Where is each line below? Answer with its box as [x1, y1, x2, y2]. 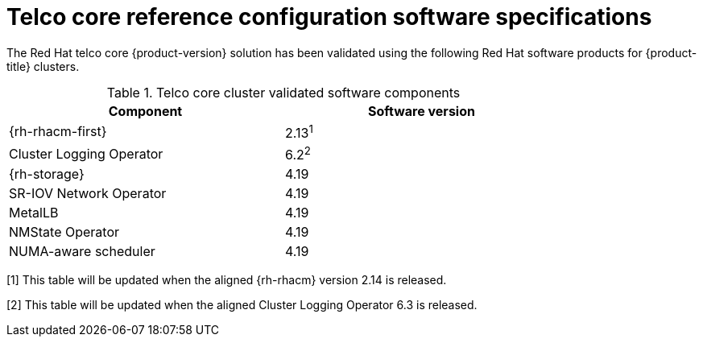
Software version [368, 102, 475, 119]
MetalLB [9, 205, 59, 221]
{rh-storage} [9, 166, 85, 183]
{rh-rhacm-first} [9, 123, 107, 140]
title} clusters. [6, 59, 80, 73]
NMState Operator [9, 224, 120, 241]
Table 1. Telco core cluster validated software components [106, 84, 461, 101]
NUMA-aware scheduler [9, 243, 155, 260]
